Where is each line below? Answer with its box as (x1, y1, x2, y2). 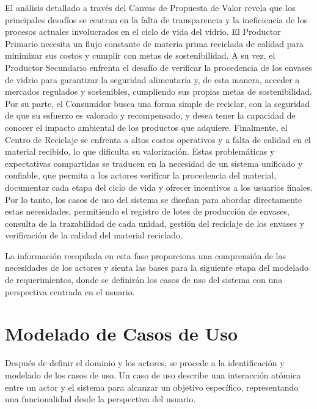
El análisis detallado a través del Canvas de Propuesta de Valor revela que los (5, 1, 296, 13)
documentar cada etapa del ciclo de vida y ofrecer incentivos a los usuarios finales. (5, 180, 313, 193)
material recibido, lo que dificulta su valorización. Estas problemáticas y (5, 145, 275, 158)
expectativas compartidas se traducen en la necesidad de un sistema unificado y (5, 157, 303, 169)
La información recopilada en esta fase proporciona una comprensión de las (5, 249, 286, 262)
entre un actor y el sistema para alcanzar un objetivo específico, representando (5, 380, 299, 393)
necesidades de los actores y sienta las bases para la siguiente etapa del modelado (5, 261, 308, 274)
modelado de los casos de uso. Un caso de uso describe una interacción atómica (5, 368, 301, 381)
